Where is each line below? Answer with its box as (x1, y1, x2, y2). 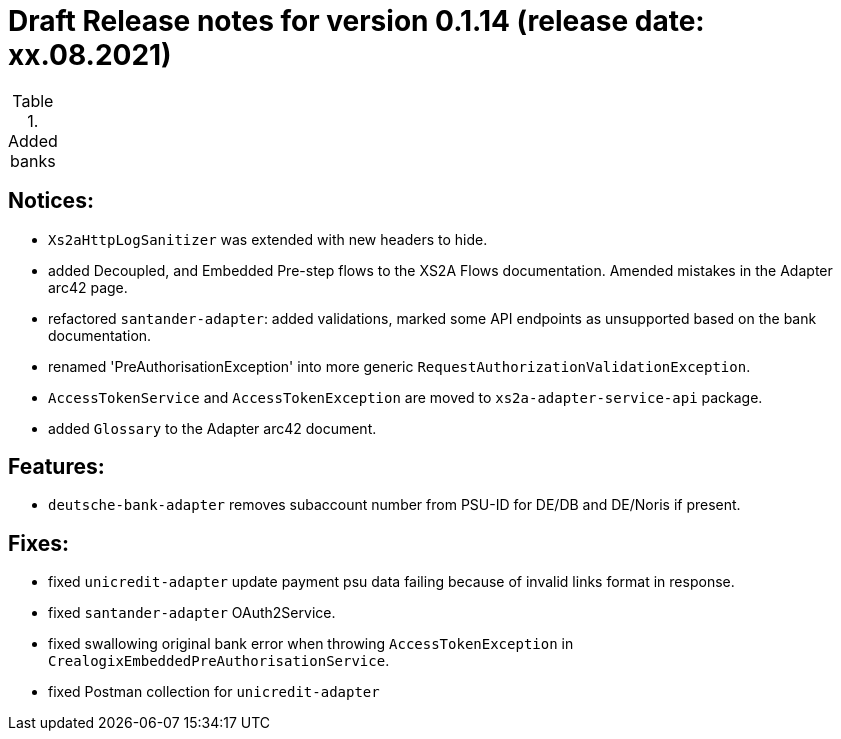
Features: (8, 454, 105, 480)
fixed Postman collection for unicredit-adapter (48, 683, 380, 701)
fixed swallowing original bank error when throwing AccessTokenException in (48, 635, 574, 653)
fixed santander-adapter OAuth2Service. (48, 604, 336, 622)
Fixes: (8, 530, 70, 556)
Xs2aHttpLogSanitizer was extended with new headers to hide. (48, 230, 488, 248)
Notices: (8, 188, 94, 214)
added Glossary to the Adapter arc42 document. (48, 419, 377, 437)
